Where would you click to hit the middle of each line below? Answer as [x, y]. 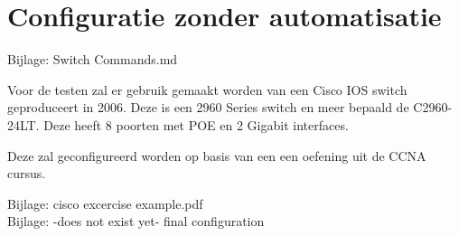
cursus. [27, 173]
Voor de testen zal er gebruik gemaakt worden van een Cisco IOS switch [207, 89]
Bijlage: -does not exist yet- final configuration [136, 221]
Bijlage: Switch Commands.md [93, 59]
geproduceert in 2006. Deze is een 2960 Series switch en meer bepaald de [208, 107]
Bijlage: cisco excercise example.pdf [105, 203]
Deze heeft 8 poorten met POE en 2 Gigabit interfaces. [196, 124]
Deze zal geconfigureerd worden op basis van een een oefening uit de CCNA [217, 155]
